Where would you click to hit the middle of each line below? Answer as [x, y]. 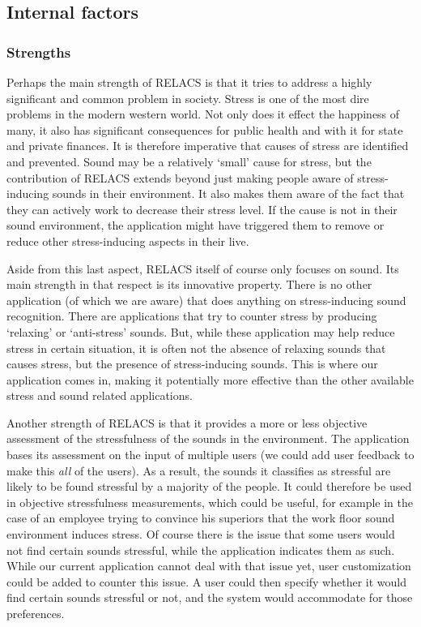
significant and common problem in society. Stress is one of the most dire [188, 98]
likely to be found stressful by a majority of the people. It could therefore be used [209, 486]
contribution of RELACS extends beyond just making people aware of [180, 177]
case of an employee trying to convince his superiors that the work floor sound [201, 518]
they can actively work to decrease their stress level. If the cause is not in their [202, 209]
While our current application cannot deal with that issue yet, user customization [209, 566]
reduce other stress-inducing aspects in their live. [128, 240]
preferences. [36, 613]
